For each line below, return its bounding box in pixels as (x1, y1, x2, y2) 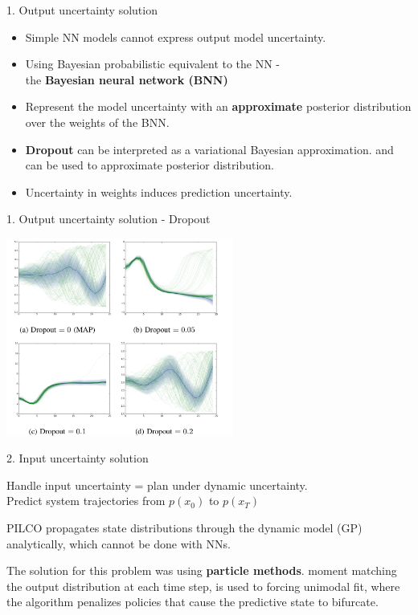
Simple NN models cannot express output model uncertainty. (25, 28, 326, 45)
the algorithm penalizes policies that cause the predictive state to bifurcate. (6, 593, 379, 610)
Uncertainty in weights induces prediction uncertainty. (25, 183, 293, 200)
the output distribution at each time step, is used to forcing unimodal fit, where (6, 577, 400, 594)
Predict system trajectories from (6, 492, 166, 509)
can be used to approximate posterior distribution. (25, 157, 274, 173)
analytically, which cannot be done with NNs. (6, 535, 231, 552)
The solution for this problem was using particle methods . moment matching (6, 562, 397, 579)
